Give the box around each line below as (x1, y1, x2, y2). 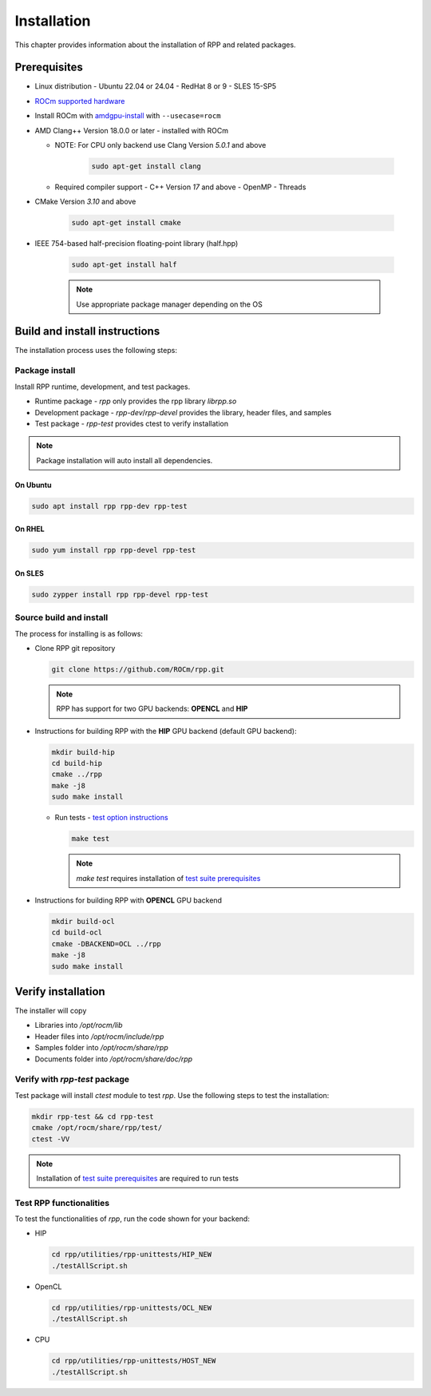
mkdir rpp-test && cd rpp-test (31, 1112, 155, 1121)
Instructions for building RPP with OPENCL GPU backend (34, 895, 223, 905)
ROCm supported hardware (34, 96, 125, 105)
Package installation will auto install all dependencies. (36, 455, 213, 465)
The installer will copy (14, 1006, 87, 1016)
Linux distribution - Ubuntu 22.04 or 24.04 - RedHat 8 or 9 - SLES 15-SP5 (34, 81, 277, 91)
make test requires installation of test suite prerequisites (76, 873, 261, 882)
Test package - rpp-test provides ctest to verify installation (34, 418, 229, 428)
